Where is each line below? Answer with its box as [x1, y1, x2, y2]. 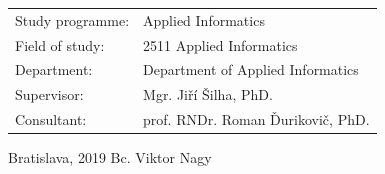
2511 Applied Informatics [143, 34, 298, 55]
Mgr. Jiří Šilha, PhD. [143, 84, 273, 105]
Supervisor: [15, 84, 84, 105]
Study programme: [15, 9, 130, 30]
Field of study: [15, 34, 105, 55]
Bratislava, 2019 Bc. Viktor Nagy [8, 147, 212, 168]
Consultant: [15, 109, 87, 130]
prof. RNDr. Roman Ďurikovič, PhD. [143, 109, 370, 130]
